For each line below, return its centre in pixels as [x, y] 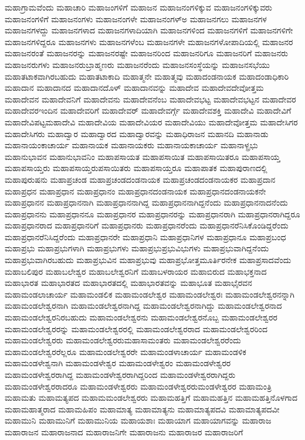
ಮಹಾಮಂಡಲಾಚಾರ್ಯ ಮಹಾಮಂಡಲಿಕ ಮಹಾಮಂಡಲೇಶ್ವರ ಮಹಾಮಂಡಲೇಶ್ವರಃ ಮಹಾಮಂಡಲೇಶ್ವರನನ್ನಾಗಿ [150, 294]
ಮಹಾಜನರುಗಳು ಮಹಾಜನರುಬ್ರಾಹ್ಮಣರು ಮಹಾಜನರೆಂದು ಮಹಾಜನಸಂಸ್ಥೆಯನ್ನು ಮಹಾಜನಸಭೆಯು [138, 64]
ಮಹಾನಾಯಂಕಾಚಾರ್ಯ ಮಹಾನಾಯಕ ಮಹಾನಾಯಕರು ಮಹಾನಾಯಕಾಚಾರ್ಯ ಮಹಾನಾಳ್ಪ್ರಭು [131, 145]
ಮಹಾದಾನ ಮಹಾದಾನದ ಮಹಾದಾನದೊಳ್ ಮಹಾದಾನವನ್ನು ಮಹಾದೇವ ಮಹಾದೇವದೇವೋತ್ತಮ [134, 88]
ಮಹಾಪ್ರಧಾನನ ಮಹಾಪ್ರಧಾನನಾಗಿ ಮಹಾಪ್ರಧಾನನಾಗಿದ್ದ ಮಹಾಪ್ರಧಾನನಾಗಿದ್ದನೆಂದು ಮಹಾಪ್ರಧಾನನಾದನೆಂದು [146, 202]
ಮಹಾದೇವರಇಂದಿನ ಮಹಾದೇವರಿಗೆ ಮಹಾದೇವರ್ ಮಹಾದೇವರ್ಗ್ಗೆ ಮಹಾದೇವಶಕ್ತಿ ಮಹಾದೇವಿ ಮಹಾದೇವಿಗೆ [148, 110]
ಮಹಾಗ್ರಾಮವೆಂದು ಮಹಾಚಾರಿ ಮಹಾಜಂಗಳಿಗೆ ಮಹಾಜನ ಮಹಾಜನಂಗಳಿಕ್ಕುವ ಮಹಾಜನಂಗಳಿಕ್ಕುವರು [138, 7]
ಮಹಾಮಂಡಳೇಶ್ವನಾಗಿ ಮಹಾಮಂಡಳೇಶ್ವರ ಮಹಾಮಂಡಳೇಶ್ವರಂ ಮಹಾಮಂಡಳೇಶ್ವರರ [118, 363]
